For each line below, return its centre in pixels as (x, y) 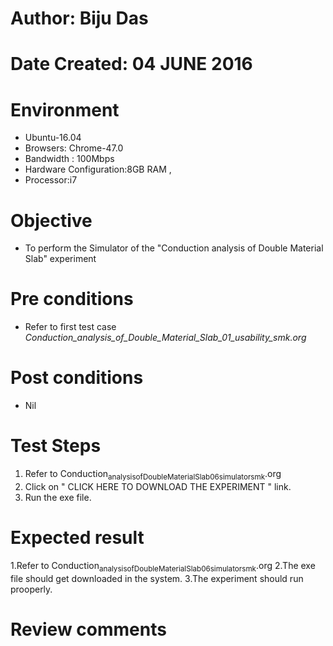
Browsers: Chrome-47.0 (74, 148)
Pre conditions (72, 299)
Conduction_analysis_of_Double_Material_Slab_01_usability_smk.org (165, 338)
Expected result (77, 538)
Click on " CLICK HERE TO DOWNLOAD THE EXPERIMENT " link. (158, 486)
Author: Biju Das (79, 18)
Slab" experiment (60, 259)
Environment (65, 109)
